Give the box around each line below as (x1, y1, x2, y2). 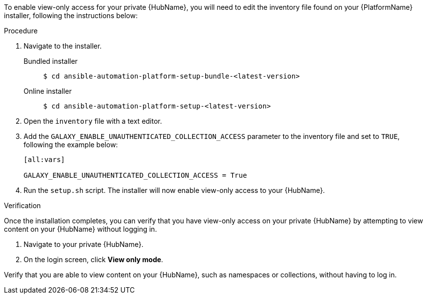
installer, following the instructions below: (4, 11, 138, 20)
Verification (4, 201, 41, 210)
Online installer (24, 87, 72, 95)
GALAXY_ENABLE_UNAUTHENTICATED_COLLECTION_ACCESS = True (24, 171, 247, 179)
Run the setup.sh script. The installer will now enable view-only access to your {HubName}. (24, 186, 325, 194)
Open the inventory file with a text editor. (24, 117, 162, 125)
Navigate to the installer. (24, 42, 102, 50)
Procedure (4, 27, 38, 35)
